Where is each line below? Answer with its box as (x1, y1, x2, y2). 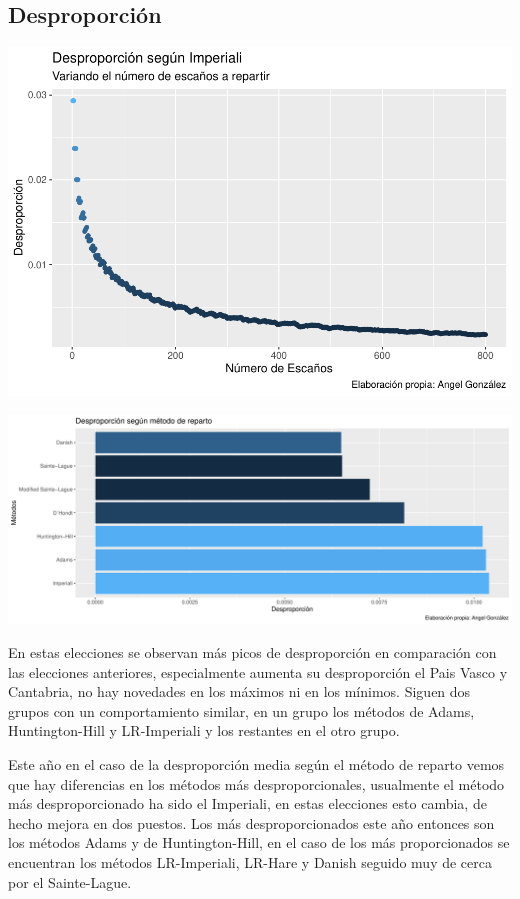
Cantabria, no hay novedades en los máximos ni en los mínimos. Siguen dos (8, 681, 471, 702)
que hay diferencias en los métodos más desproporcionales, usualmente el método (8, 773, 505, 794)
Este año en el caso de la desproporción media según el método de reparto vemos (8, 753, 505, 774)
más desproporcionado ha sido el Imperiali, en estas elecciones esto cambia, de (8, 793, 487, 814)
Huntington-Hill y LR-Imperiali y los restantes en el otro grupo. (8, 720, 400, 741)
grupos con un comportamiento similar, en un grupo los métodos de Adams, (8, 700, 475, 721)
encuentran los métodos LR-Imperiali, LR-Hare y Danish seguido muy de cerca (8, 851, 493, 872)
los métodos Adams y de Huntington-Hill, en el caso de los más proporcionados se (8, 832, 510, 853)
